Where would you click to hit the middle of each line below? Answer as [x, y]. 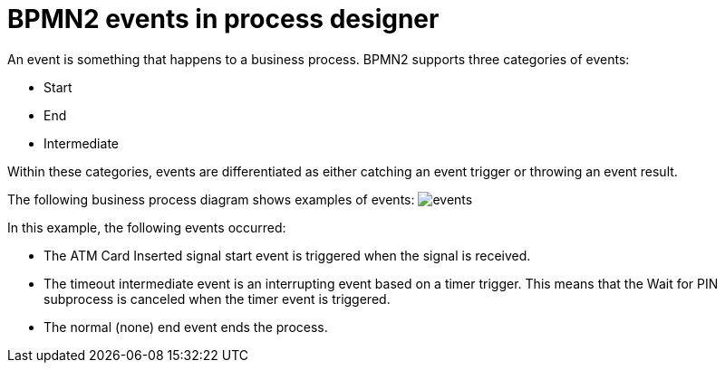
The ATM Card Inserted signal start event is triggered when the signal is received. [287, 255]
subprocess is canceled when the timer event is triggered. [217, 299]
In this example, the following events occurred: [147, 227]
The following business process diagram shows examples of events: [211, 199]
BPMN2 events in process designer [223, 19]
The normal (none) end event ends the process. [186, 327]
